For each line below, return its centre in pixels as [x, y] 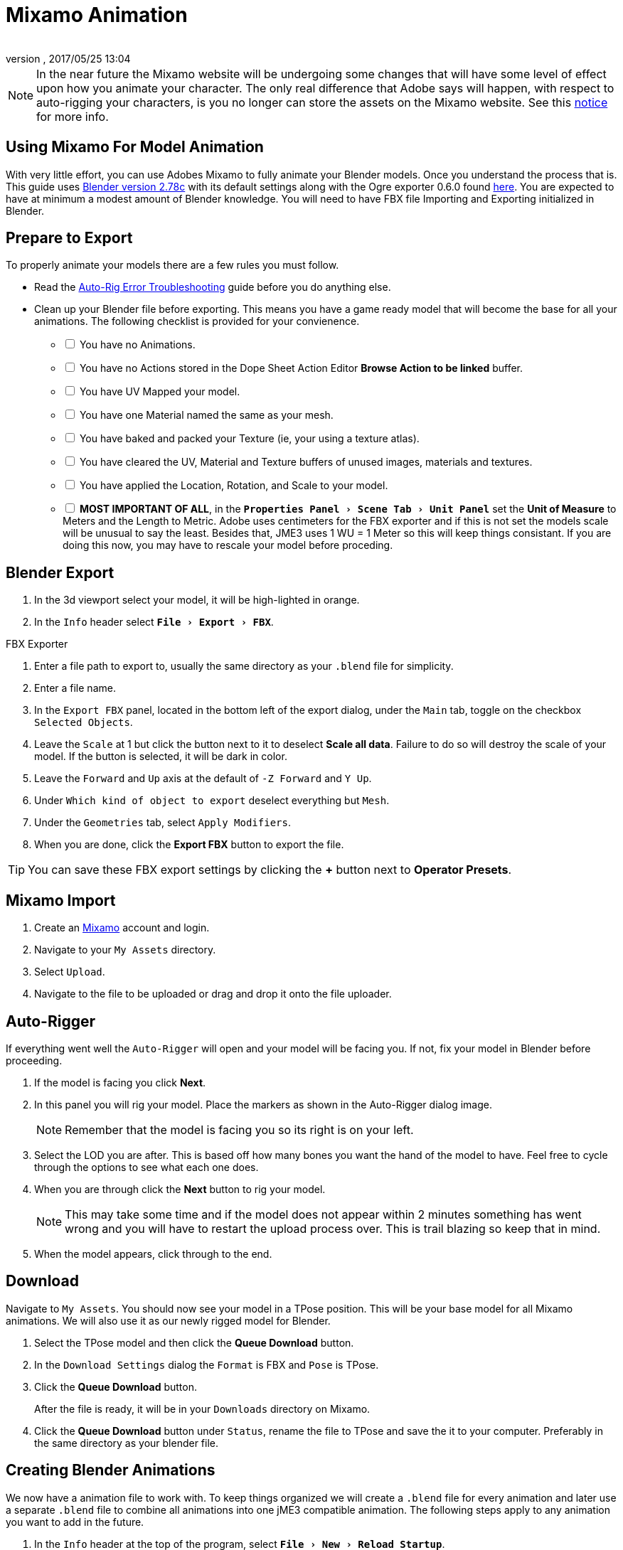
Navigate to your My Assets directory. [125, 950]
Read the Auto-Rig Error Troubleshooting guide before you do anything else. [213, 287]
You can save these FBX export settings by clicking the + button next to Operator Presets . [270, 870]
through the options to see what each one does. [147, 1167]
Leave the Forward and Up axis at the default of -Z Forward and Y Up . [203, 779]
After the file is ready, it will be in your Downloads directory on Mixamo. [202, 1409]
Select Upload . [70, 972]
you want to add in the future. [75, 1522]
